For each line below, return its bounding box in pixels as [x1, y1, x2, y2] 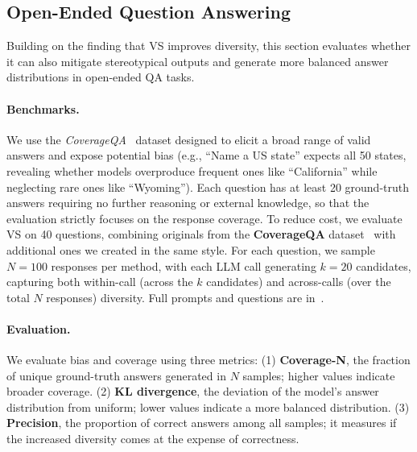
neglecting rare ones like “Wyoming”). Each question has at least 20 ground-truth [6, 178, 409, 195]
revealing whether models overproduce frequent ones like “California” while [6, 162, 378, 179]
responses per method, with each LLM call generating [51, 257, 316, 274]
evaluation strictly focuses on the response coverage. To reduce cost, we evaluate [6, 209, 403, 226]
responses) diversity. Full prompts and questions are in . [46, 288, 324, 305]
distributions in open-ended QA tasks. [6, 68, 195, 85]
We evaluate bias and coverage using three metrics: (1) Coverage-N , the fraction [6, 351, 411, 368]
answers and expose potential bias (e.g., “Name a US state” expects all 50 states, [6, 147, 407, 164]
